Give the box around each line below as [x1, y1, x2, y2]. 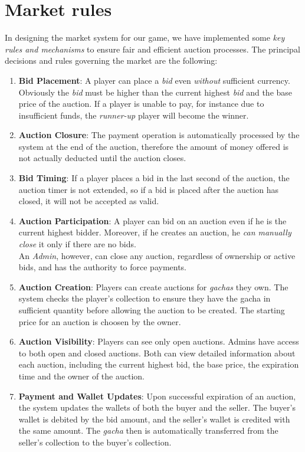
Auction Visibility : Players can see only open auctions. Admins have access [18, 335, 299, 348]
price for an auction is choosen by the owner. [18, 315, 181, 327]
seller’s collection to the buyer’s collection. [18, 435, 172, 448]
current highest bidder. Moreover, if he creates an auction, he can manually [18, 226, 291, 238]
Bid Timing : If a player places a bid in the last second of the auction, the [18, 172, 290, 184]
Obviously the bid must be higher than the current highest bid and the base [18, 86, 293, 98]
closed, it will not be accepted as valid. [18, 195, 159, 207]
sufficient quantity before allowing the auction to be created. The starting [18, 304, 285, 316]
